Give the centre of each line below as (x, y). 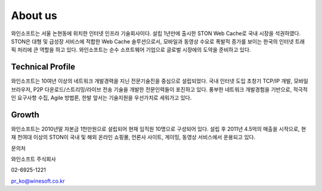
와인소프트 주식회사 (33, 159)
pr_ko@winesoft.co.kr (38, 181)
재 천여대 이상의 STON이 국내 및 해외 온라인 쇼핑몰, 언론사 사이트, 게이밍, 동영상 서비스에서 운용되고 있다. (133, 137)
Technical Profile (43, 67)
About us (34, 15)
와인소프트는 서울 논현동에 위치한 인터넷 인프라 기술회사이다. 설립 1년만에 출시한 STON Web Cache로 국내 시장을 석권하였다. (156, 33)
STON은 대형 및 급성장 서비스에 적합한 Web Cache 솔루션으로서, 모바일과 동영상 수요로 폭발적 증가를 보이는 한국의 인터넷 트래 (158, 41)
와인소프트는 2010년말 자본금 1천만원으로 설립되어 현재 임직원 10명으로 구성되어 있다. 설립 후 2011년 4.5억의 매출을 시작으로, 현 (159, 129)
